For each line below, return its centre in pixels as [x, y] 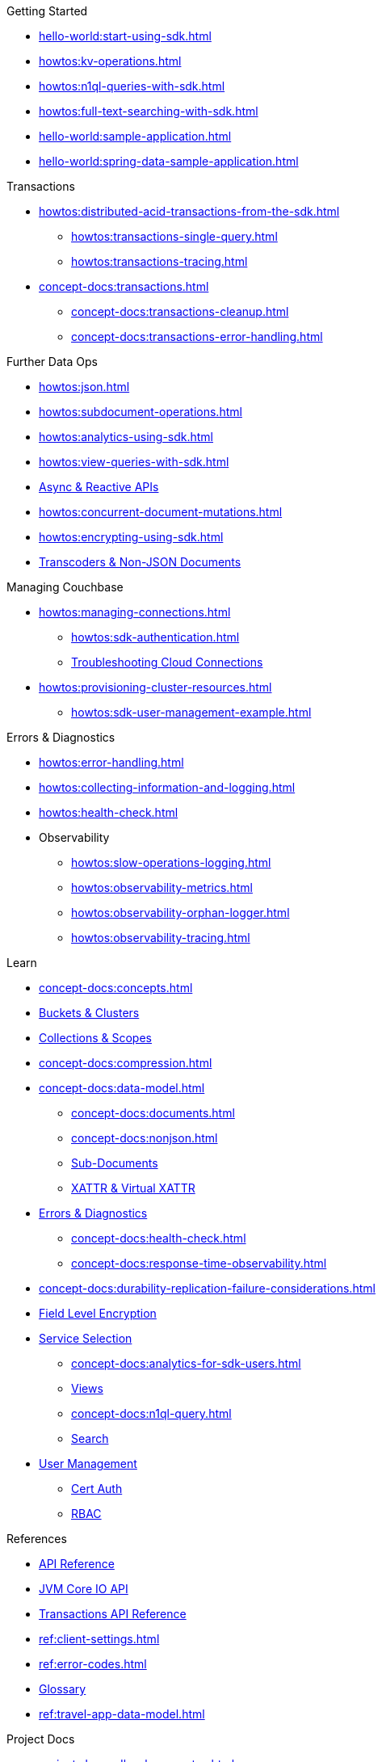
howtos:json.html [84, 387]
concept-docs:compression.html [126, 1063]
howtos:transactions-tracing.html [160, 261]
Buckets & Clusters [89, 1013]
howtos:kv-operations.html [110, 61]
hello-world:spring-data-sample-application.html [169, 161]
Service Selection [86, 1338]
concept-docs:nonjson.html [145, 1138]
